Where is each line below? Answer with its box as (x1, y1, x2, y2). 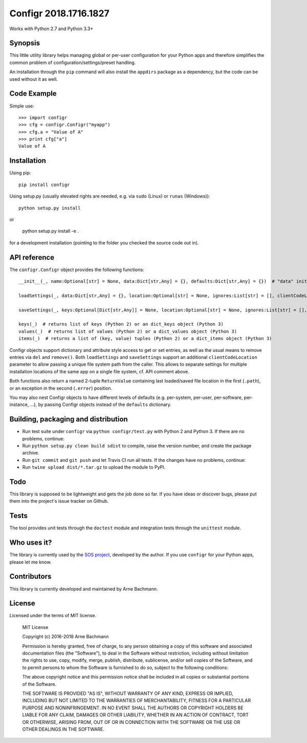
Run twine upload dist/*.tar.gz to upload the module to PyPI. (22, 464, 166, 470)
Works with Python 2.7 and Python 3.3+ (9, 26, 94, 32)
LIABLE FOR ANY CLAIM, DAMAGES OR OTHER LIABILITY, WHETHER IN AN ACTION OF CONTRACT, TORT (22, 712, 249, 718)
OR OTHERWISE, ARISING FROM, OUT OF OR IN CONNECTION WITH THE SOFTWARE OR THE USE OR (22, 719, 240, 725)
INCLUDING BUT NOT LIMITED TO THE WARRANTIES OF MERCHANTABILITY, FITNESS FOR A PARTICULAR (22, 697, 251, 704)
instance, (9, 401, 29, 408)
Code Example (9, 89, 57, 98)
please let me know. (9, 559, 52, 565)
